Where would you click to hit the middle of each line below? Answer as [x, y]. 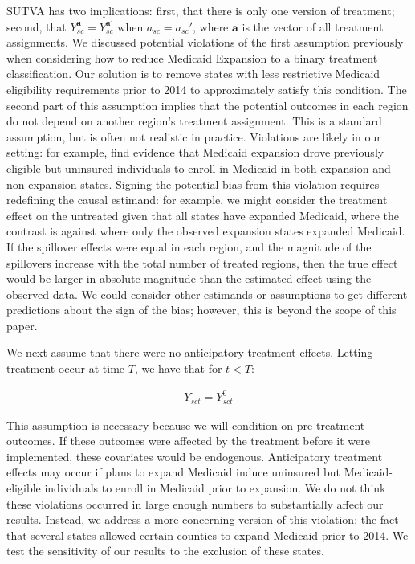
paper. [22, 325]
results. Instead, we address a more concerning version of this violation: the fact [203, 519]
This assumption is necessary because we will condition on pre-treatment [186, 425]
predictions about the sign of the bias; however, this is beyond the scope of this [201, 310]
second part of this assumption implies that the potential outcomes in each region [207, 105]
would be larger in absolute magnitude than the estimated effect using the [189, 278]
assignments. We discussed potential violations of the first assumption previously [205, 42]
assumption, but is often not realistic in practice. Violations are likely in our [194, 136]
